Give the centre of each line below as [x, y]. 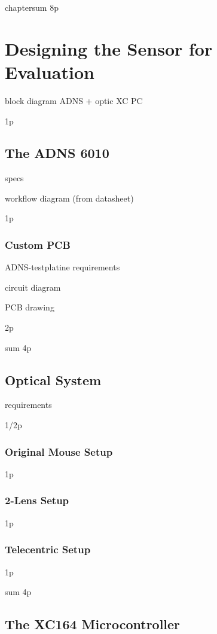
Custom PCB [38, 245]
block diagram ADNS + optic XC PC [74, 100]
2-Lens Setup [37, 500]
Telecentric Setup [48, 549]
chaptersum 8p [32, 7]
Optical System [53, 380]
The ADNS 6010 [57, 153]
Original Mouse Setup [59, 451]
